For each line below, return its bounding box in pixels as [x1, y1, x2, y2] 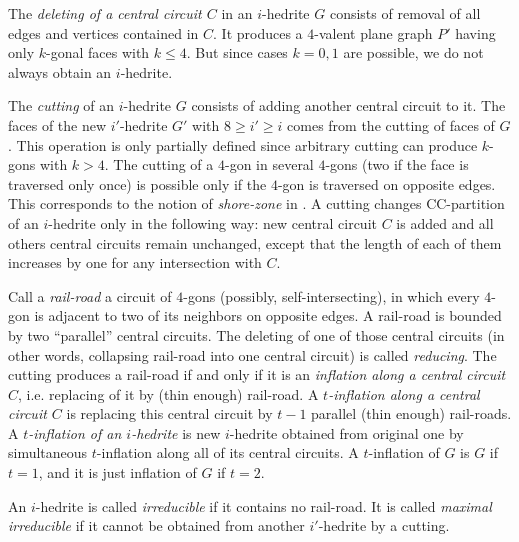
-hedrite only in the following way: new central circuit [48, 212, 377, 233]
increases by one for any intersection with [8, 252, 262, 273]
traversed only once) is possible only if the [8, 173, 267, 194]
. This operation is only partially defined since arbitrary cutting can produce [8, 134, 478, 155]
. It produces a [213, 22, 303, 43]
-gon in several [224, 154, 314, 175]
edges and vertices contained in [8, 22, 199, 43]
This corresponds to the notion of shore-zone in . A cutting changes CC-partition [8, 193, 505, 214]
